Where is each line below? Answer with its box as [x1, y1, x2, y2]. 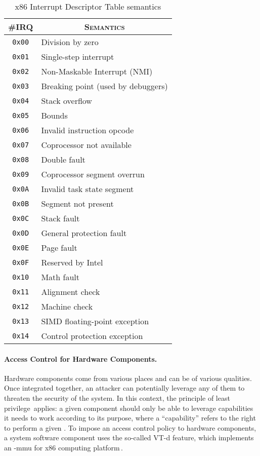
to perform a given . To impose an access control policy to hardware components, [4, 422, 256, 433]
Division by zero [41, 36, 99, 48]
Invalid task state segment [41, 183, 134, 195]
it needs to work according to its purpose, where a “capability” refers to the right [4, 412, 256, 423]
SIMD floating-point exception [41, 315, 149, 327]
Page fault [41, 242, 77, 253]
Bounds [41, 109, 68, 121]
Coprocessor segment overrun [41, 168, 145, 180]
